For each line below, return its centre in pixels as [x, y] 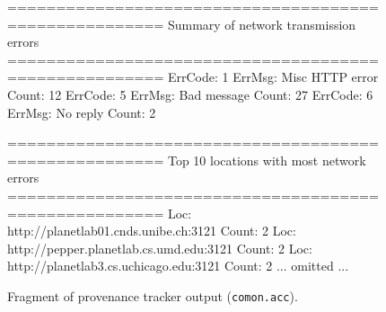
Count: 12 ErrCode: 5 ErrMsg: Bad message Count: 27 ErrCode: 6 [190, 94]
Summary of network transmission [262, 24]
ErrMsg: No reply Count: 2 [82, 112]
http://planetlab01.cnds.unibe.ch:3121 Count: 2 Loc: [152, 231]
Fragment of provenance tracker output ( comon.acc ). [153, 295]
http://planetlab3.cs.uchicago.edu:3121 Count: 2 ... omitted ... [178, 266]
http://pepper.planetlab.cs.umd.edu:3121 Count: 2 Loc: [160, 248]
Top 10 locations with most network [267, 160]
